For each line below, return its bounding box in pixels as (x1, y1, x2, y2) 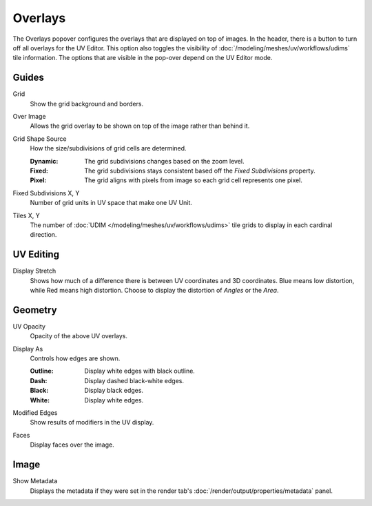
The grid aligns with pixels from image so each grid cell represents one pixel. (84, 176, 303, 184)
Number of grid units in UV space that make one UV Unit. (30, 199, 193, 207)
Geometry (12, 304, 58, 315)
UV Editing (12, 249, 60, 260)
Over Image (12, 113, 46, 121)
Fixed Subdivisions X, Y (12, 188, 80, 197)
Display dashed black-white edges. (84, 376, 184, 385)
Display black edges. (84, 387, 144, 395)
